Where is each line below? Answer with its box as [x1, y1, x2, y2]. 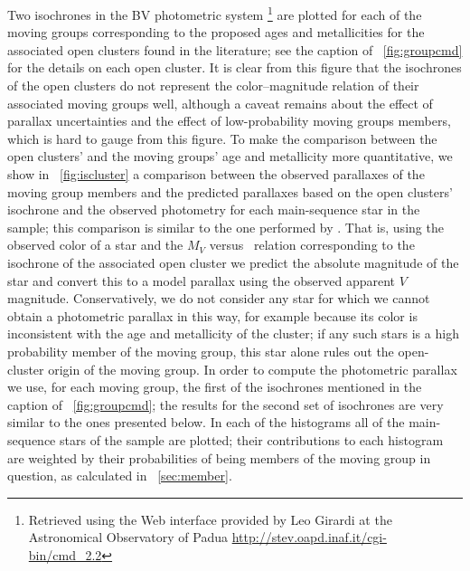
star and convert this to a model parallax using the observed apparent [7, 271, 396, 290]
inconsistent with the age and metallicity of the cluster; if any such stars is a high [7, 324, 459, 343]
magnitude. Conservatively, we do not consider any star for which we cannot [7, 289, 430, 308]
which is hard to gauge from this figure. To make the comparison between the [7, 128, 437, 148]
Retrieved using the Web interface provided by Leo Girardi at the [28, 509, 392, 528]
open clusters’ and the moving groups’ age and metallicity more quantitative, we [7, 147, 453, 166]
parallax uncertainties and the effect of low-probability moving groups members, [7, 111, 451, 130]
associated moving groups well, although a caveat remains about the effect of [7, 93, 433, 112]
